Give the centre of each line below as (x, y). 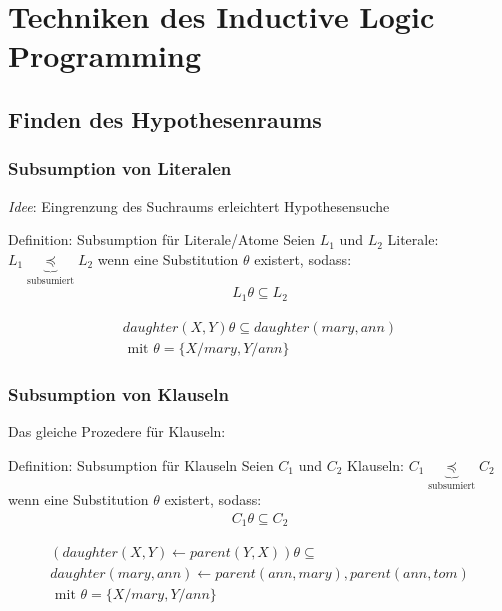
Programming (104, 55)
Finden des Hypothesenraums (165, 118)
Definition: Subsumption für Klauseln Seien (141, 464)
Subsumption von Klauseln (118, 393)
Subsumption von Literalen (120, 168)
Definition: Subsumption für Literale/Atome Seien (162, 239)
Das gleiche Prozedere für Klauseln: (117, 430)
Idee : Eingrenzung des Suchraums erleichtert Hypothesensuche (199, 205)
